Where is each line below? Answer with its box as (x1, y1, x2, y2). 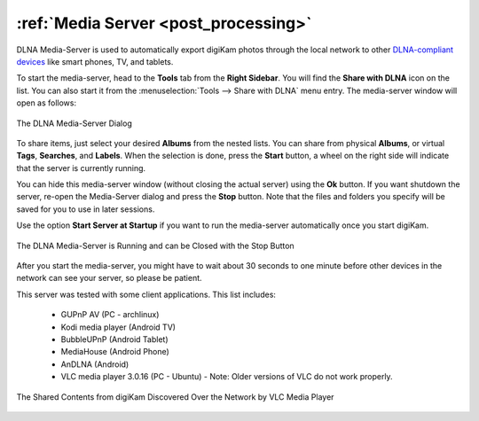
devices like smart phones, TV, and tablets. (16, 56, 174, 66)
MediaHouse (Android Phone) (60, 347, 170, 357)
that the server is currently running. (16, 162, 146, 173)
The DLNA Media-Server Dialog (16, 118, 132, 129)
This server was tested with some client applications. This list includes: (16, 289, 277, 300)
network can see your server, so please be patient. (16, 273, 203, 284)
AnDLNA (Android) (60, 359, 130, 370)
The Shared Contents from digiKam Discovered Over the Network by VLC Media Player (16, 391, 334, 402)
